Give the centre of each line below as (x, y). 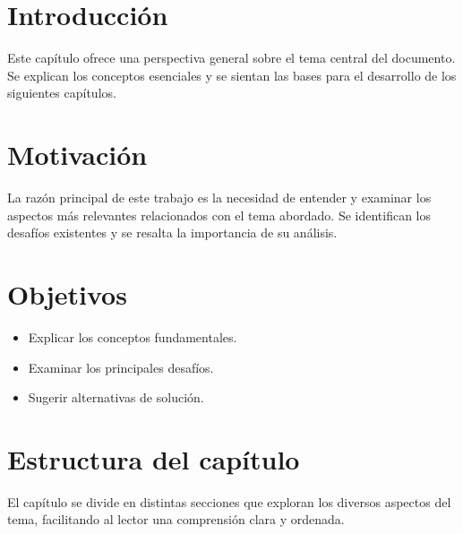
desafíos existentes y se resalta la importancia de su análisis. (172, 233)
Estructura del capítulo (154, 458)
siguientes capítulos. (62, 93)
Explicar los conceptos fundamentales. (133, 336)
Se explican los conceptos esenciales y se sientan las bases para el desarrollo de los (232, 75)
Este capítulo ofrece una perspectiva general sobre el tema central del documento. (231, 58)
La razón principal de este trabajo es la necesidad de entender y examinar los (219, 198)
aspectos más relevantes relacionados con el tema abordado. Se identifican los (219, 215)
